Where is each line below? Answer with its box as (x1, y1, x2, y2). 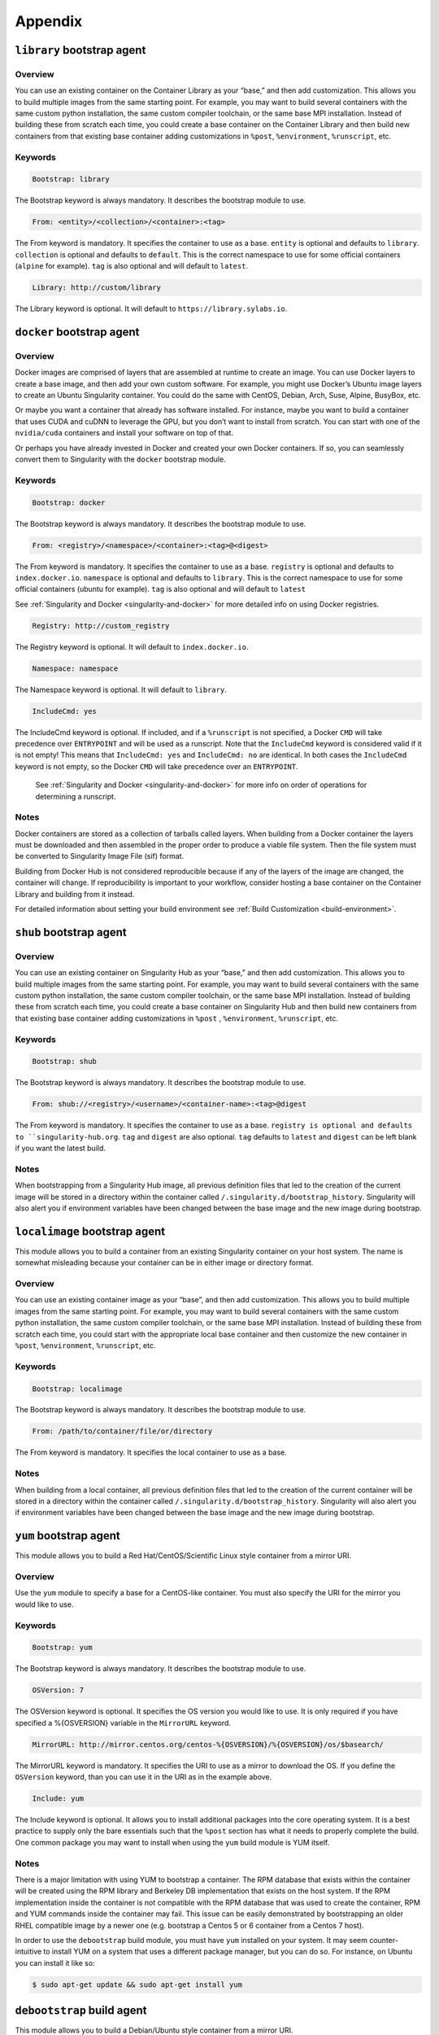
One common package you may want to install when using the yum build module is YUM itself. (15, 1837, 330, 1847)
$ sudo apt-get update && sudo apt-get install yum (32, 1980, 243, 1989)
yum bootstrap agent (15, 1529, 121, 1543)
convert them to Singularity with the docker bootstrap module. (15, 454, 227, 464)
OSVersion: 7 (32, 1686, 85, 1695)
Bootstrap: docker (32, 497, 106, 507)
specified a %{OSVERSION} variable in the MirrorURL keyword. (15, 1718, 232, 1727)
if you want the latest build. (15, 1144, 106, 1153)
